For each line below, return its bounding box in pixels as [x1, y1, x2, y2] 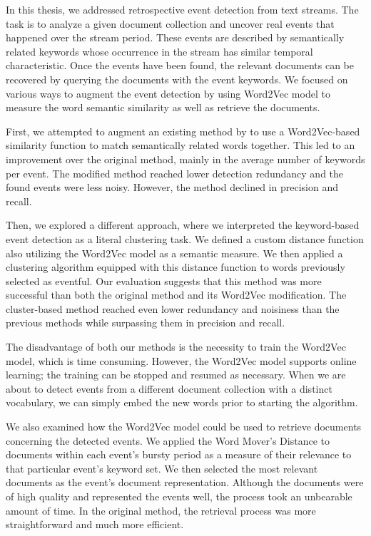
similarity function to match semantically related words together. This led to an [6, 138, 355, 153]
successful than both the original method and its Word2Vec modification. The [6, 287, 347, 302]
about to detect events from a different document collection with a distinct [6, 381, 332, 396]
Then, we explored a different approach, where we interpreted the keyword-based [6, 217, 360, 232]
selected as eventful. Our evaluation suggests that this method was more [6, 273, 322, 288]
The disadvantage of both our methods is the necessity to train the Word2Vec [6, 339, 346, 354]
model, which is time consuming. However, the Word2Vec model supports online [6, 353, 357, 368]
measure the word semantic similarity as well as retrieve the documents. [6, 100, 320, 115]
